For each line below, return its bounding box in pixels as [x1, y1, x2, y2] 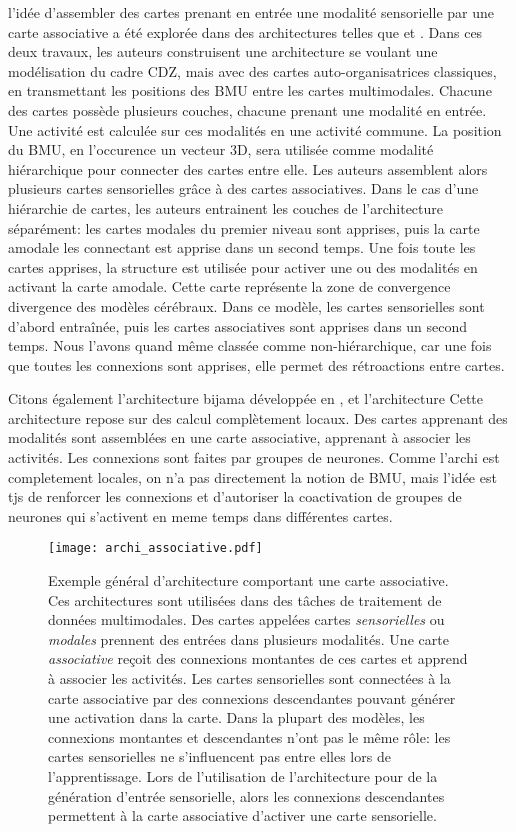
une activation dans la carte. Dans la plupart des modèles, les [48, 707, 425, 728]
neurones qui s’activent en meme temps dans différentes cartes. [8, 505, 393, 526]
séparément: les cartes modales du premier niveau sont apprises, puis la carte [8, 217, 480, 238]
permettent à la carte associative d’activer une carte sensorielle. [48, 805, 437, 826]
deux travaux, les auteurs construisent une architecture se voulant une [8, 41, 438, 62]
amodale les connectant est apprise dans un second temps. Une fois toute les [8, 237, 476, 258]
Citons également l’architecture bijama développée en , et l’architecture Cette [8, 388, 484, 409]
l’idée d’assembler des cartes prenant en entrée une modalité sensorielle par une [8, 2, 494, 22]
